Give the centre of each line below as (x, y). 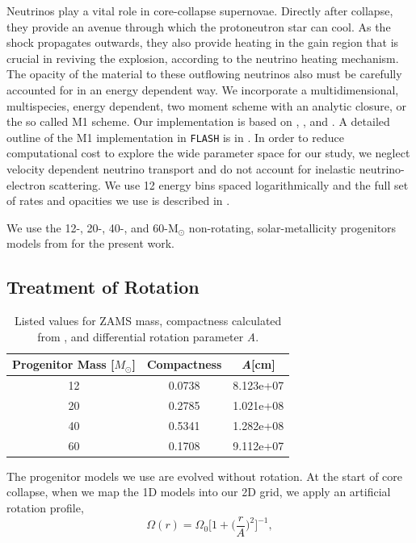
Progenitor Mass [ (63, 364)
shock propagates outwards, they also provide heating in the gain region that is (203, 42)
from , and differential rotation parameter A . (148, 336)
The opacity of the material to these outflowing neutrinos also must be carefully (204, 74)
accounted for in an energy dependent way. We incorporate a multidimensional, (203, 89)
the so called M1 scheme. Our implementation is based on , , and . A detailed (198, 121)
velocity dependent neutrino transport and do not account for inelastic (181, 169)
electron (26, 184)
